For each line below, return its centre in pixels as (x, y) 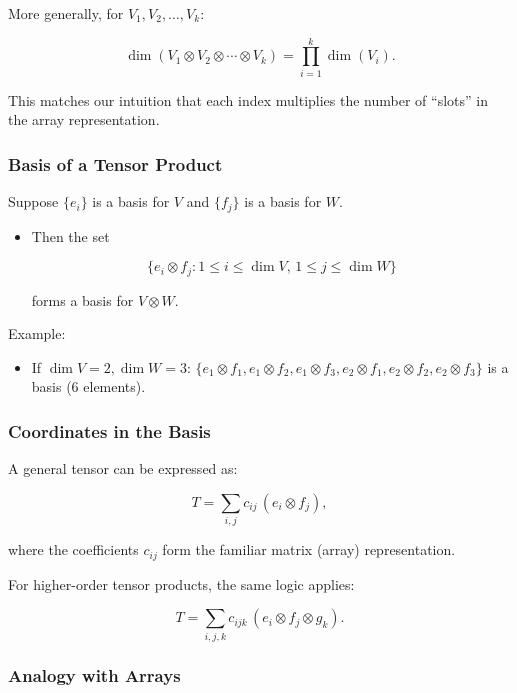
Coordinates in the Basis (109, 430)
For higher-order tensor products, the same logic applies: (181, 583)
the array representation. (84, 119)
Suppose (33, 201)
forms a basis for (82, 299)
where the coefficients (73, 549)
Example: (37, 333)
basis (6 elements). (88, 386)
